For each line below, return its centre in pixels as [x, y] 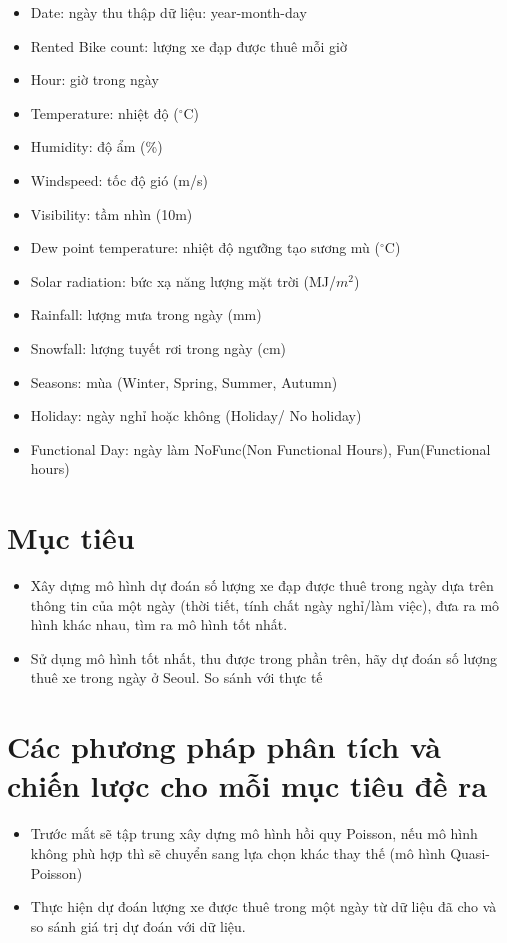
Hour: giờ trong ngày [94, 79]
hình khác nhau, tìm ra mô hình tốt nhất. [159, 624]
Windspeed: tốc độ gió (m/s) [119, 179]
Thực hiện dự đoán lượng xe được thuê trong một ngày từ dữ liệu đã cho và [263, 906]
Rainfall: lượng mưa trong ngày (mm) [146, 314]
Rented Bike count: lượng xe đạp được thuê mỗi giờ [188, 45]
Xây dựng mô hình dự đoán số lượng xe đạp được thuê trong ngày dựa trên [262, 585]
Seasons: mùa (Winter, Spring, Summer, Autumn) [184, 381]
